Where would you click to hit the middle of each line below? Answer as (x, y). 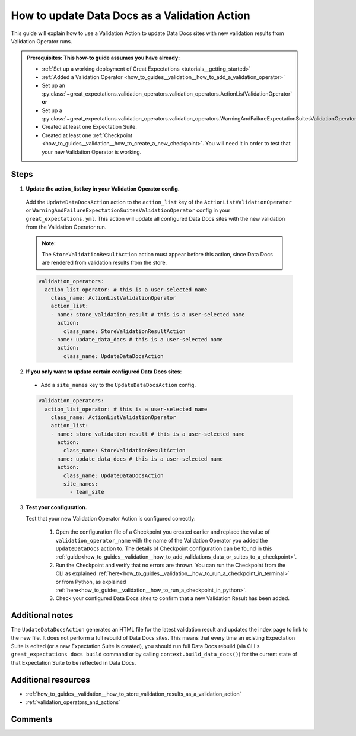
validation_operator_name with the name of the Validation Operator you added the (162, 540)
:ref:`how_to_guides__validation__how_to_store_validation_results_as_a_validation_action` (133, 694)
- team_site (87, 492)
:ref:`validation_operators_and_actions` (73, 702)
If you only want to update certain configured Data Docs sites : (104, 372)
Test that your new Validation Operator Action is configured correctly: (111, 518)
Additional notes (42, 615)
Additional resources (50, 680)
